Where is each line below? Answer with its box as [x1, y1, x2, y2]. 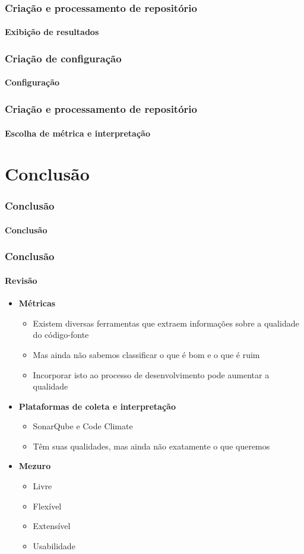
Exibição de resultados [5, 26, 99, 38]
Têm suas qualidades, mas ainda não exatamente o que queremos [33, 439, 270, 452]
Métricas [18, 297, 56, 309]
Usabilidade [33, 539, 75, 552]
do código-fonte [33, 328, 89, 341]
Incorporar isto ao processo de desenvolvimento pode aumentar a [33, 368, 270, 381]
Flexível [33, 499, 62, 512]
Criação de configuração [5, 50, 122, 65]
